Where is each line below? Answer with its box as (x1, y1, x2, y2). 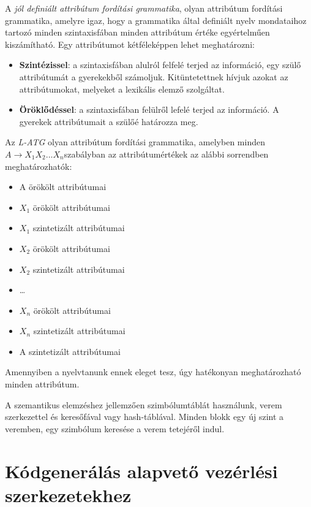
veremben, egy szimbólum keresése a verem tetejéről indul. (5, 422, 225, 435)
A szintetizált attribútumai (19, 345, 121, 357)
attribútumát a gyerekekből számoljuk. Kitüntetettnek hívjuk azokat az (19, 70, 288, 83)
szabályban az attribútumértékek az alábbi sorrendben (64, 147, 269, 160)
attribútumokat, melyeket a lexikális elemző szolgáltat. (19, 82, 225, 95)
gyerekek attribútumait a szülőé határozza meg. (19, 115, 198, 128)
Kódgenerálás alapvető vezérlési (5, 458, 278, 483)
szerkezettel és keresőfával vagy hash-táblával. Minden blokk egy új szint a (5, 410, 284, 423)
